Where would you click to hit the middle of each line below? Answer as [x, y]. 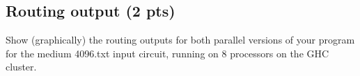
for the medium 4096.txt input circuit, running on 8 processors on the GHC [167, 53]
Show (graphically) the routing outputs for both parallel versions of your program [180, 40]
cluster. [21, 67]
